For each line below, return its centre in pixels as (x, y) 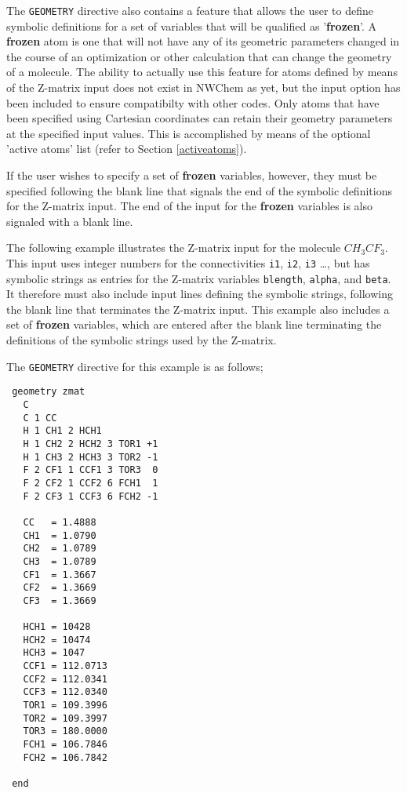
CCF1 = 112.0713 (65, 666)
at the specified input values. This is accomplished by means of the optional (189, 133)
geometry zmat (49, 392)
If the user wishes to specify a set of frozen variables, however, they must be (192, 175)
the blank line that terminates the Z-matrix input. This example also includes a (198, 309)
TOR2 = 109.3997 (65, 718)
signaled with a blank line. (70, 221)
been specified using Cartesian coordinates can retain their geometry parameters (200, 118)
